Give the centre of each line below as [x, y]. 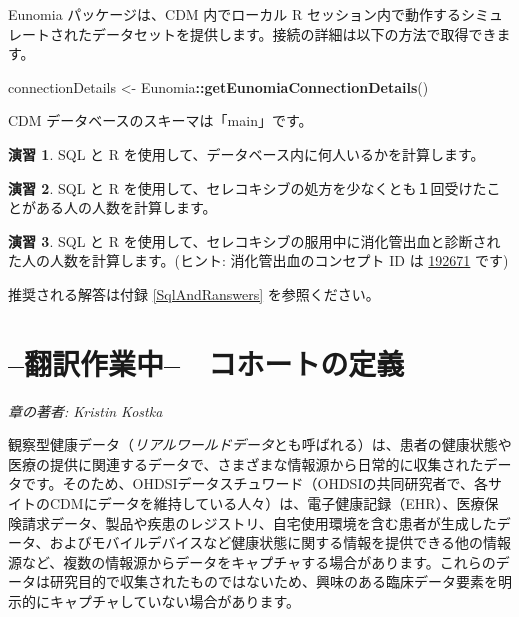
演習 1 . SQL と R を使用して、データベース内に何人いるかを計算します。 [246, 153]
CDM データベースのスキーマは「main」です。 [160, 120]
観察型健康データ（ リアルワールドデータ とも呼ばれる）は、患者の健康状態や [260, 444]
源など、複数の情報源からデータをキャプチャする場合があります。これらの [252, 561]
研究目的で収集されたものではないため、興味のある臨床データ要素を [273, 581]
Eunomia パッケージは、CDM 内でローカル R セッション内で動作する [234, 14]
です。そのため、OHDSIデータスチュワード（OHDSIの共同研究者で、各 [254, 483]
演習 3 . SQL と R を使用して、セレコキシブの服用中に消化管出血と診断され [254, 240]
